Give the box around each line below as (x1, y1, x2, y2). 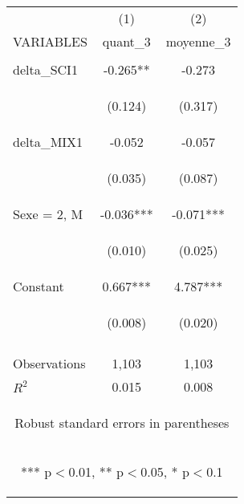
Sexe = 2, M (13, 205, 83, 223)
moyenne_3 (165, 32, 231, 51)
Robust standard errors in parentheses (14, 413, 230, 432)
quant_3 (102, 32, 151, 51)
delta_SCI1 (13, 60, 78, 79)
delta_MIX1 (13, 132, 83, 151)
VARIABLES (13, 32, 87, 51)
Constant (13, 277, 64, 295)
